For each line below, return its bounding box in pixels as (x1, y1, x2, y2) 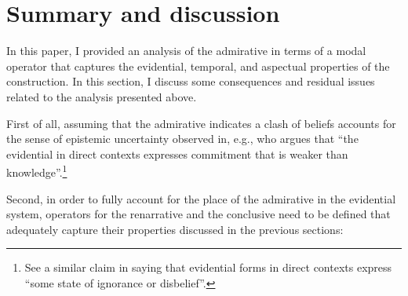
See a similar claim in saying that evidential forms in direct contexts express (24, 259, 392, 276)
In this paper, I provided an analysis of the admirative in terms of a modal (6, 42, 366, 59)
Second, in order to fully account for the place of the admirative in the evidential (6, 190, 396, 206)
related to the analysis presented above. (6, 88, 197, 104)
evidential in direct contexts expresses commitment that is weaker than (6, 145, 348, 162)
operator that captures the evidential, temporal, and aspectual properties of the (6, 57, 390, 74)
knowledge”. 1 (6, 162, 67, 180)
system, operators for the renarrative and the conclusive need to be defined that (6, 206, 391, 222)
